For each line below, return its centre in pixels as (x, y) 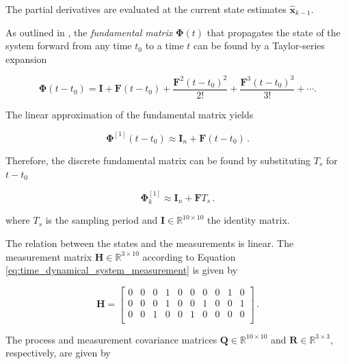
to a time (164, 45)
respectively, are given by (58, 353)
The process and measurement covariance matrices (111, 339)
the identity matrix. (249, 220)
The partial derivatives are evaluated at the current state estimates (146, 9)
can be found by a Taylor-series (259, 45)
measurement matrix (49, 256)
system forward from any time (69, 45)
